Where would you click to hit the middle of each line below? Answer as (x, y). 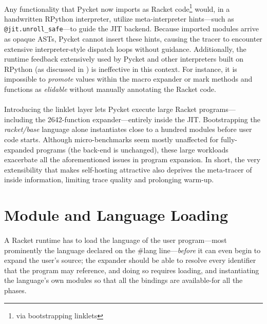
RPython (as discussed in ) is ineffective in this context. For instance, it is (121, 69)
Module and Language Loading (116, 215)
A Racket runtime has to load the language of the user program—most (116, 240)
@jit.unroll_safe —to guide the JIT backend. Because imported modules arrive (131, 28)
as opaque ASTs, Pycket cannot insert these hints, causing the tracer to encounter (133, 39)
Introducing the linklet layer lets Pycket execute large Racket (101, 109)
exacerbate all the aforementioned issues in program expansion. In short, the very (132, 159)
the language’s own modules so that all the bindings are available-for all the (123, 280)
